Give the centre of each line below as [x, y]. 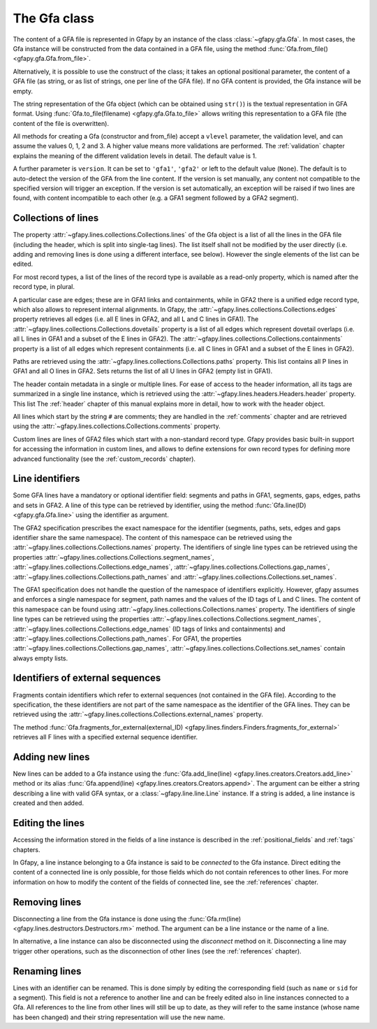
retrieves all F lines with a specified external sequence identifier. [105, 737]
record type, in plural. [44, 287]
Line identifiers [46, 479]
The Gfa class [53, 18]
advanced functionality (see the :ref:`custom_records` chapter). [104, 459]
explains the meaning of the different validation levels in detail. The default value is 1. [135, 156]
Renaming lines [47, 971]
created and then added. [48, 803]
